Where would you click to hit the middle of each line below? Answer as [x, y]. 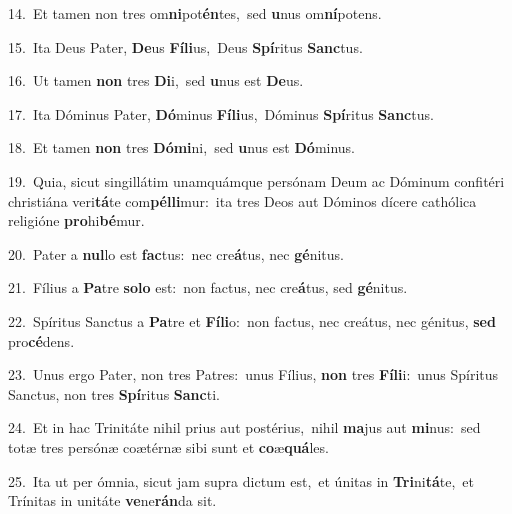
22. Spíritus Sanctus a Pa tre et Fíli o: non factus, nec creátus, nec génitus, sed [252, 320]
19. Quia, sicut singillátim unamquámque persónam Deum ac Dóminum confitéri [256, 180]
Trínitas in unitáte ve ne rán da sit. [112, 500]
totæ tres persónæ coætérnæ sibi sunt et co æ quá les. [168, 446]
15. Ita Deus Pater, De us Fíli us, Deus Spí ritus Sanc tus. [185, 46]
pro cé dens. [41, 340]
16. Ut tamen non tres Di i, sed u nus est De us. [156, 80]
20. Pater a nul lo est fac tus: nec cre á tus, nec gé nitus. [176, 253]
